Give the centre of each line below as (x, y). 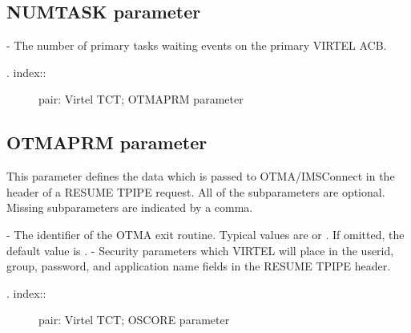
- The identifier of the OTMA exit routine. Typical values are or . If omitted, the (205, 234)
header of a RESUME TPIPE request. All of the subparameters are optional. (196, 191)
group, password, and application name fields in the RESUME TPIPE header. (199, 266)
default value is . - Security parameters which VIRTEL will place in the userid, (200, 250)
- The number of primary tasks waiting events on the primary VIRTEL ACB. (197, 45)
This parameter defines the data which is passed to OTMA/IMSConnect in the (201, 176)
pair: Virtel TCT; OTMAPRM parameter (141, 99)
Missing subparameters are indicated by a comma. (130, 207)
